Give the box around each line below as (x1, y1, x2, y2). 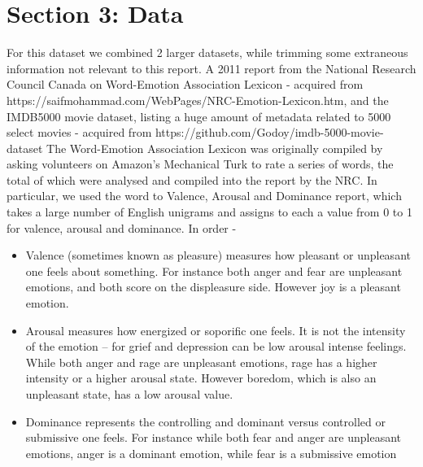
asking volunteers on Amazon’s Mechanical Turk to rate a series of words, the (7, 155, 394, 172)
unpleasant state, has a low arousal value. (25, 386, 233, 402)
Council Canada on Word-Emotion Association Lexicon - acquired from (7, 76, 364, 93)
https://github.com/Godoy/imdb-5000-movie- (155, 124, 384, 141)
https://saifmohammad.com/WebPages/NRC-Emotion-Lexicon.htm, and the (7, 91, 389, 108)
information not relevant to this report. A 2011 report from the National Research (7, 59, 416, 76)
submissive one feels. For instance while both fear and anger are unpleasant (25, 429, 402, 446)
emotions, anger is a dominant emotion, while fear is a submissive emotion (25, 444, 397, 461)
